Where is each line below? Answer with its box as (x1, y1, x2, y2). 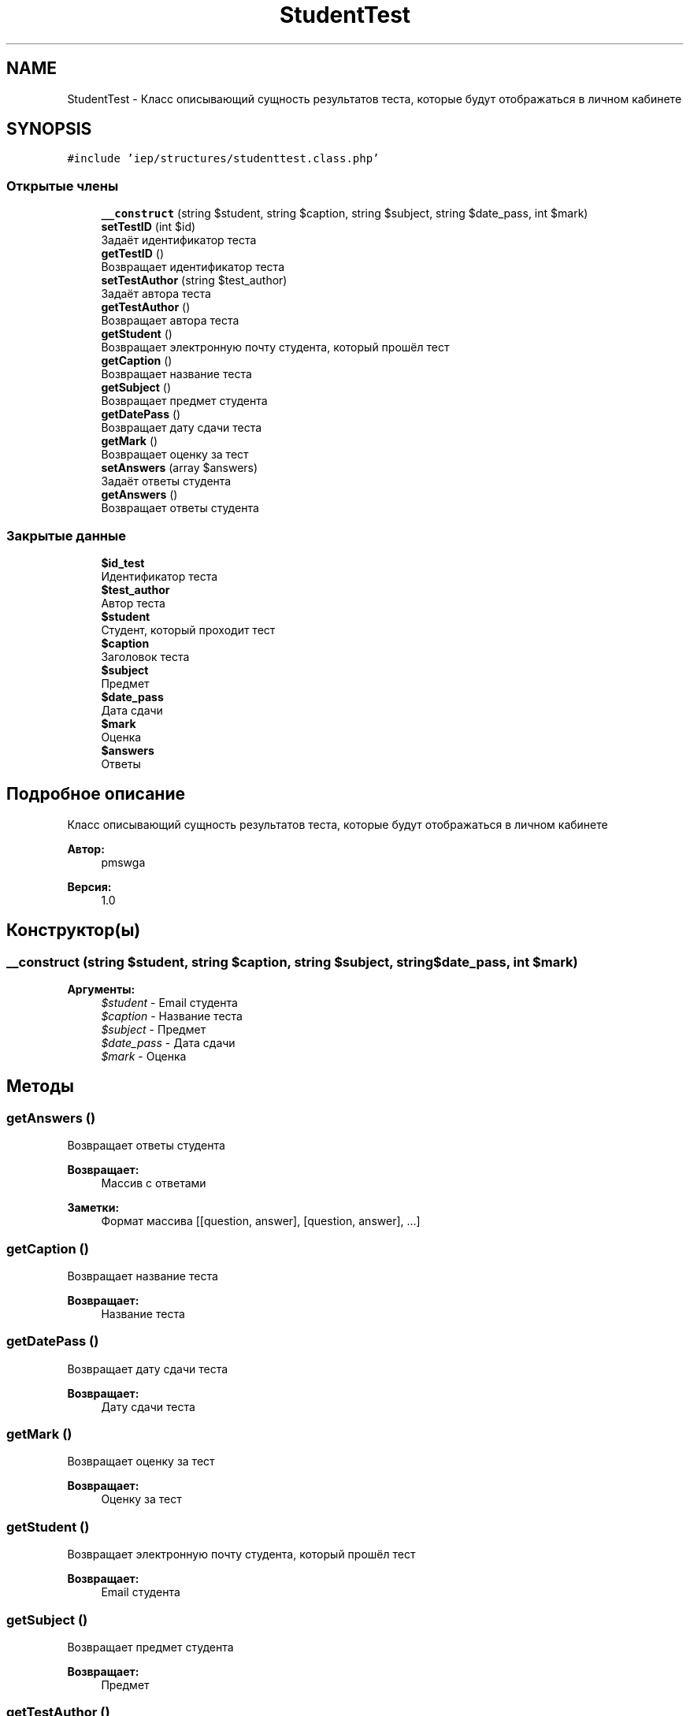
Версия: (67, 879, 112, 893)
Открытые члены (6, 177, 119, 194)
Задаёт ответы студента (101, 474, 232, 488)
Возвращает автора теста (101, 314, 239, 328)
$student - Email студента (101, 996, 238, 1009)
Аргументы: (67, 982, 135, 996)
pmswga (101, 855, 146, 869)
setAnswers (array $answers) (101, 461, 258, 475)
